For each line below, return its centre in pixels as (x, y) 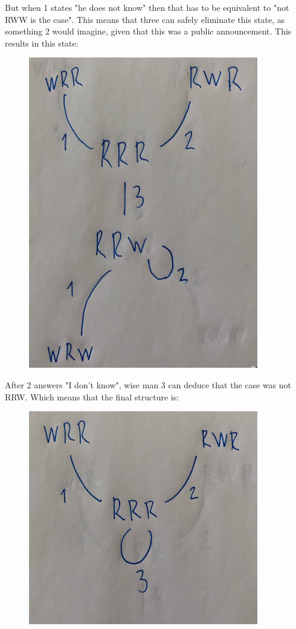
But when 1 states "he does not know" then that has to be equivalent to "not (147, 7)
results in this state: (42, 43)
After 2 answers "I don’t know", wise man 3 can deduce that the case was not (148, 384)
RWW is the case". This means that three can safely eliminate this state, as (145, 19)
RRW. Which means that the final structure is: (92, 396)
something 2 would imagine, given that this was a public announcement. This (148, 31)
